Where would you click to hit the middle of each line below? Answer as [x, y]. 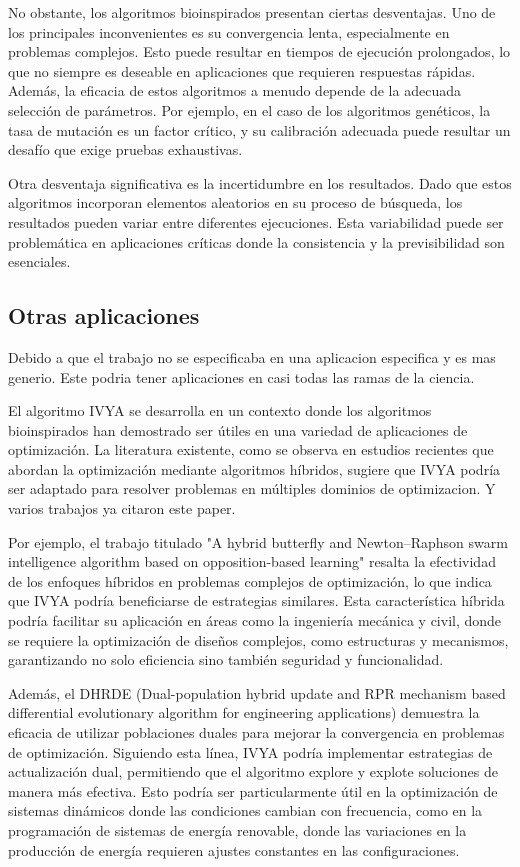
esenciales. [39, 261]
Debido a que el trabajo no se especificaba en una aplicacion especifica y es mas [252, 356]
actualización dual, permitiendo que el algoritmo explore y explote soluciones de [253, 771]
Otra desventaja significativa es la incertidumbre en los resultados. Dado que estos [260, 182]
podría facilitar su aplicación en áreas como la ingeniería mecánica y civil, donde [255, 620]
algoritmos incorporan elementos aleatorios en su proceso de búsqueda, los [235, 202]
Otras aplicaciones [104, 315]
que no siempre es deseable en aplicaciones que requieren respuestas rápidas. [242, 70]
